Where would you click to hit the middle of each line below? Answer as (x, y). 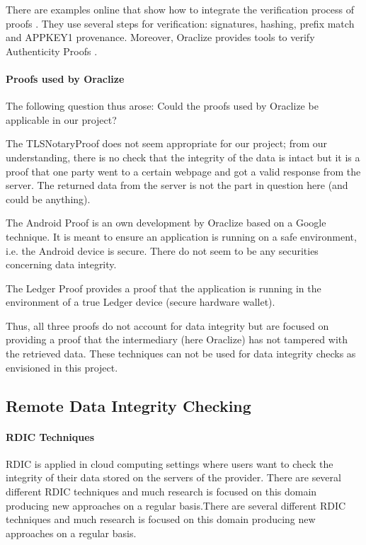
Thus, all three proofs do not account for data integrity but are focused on (167, 325)
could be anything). (48, 199)
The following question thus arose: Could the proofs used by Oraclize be (162, 106)
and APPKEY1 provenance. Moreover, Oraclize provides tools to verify (160, 37)
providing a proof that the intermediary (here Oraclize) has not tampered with (177, 339)
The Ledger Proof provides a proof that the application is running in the (164, 288)
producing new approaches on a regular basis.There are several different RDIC (176, 505)
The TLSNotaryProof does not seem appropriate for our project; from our (167, 143)
